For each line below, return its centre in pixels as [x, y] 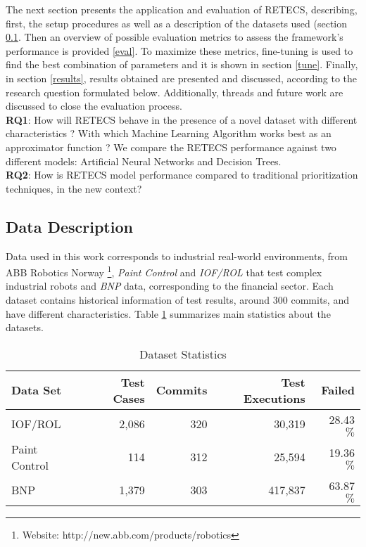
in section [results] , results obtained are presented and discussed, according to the [182, 78]
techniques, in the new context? [74, 188]
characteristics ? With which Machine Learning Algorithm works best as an [169, 133]
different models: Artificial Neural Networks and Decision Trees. [144, 161]
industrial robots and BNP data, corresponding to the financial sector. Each [170, 286]
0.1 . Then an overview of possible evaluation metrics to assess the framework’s [175, 37]
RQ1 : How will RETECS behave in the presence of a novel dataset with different [182, 119]
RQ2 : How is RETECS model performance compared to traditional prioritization [182, 175]
